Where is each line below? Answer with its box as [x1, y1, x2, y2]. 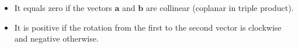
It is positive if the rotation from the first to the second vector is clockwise [14, 21, 282, 33]
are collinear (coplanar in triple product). [145, 2, 294, 13]
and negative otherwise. [14, 32, 99, 45]
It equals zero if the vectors [14, 2, 112, 13]
